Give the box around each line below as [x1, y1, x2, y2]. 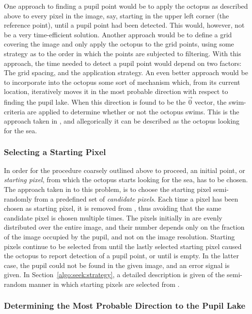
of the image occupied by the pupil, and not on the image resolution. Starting [4, 231, 235, 241]
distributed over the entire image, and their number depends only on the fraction [4, 222, 245, 232]
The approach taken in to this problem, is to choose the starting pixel [4, 184, 211, 194]
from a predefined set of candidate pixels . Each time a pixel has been [34, 193, 238, 204]
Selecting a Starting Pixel [4, 146, 106, 158]
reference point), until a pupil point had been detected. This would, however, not [4, 20, 245, 30]
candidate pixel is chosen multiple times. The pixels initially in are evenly [4, 212, 222, 222]
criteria [4, 106, 25, 116]
